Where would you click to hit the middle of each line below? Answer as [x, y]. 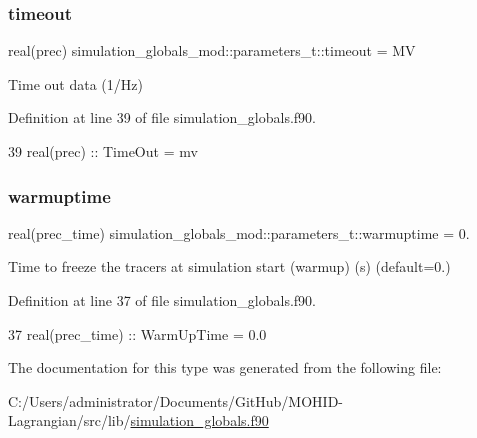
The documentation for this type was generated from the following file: [225, 367]
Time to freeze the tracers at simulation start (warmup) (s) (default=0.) [229, 266]
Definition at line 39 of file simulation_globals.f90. [162, 117]
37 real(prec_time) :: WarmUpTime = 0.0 [137, 333]
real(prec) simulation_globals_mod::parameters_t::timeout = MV [212, 50]
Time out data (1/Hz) [75, 83]
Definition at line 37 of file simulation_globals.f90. [162, 300]
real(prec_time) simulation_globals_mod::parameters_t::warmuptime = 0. [239, 232]
